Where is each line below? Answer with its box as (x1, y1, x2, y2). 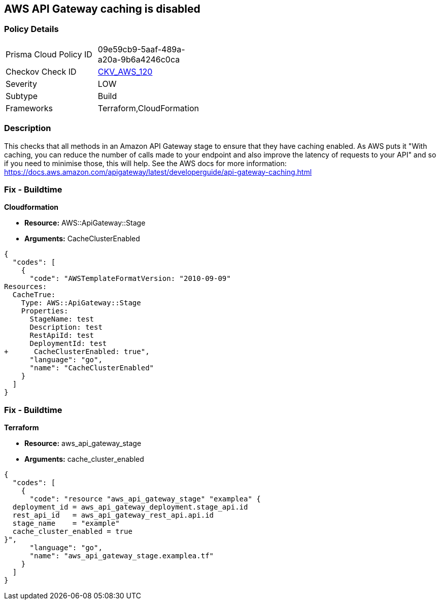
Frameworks (6, 103, 53, 113)
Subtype (6, 90, 38, 101)
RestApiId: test (29, 331, 94, 340)
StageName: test (29, 315, 94, 324)
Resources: (4, 282, 47, 291)
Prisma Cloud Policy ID (6, 49, 92, 59)
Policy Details (4, 24, 59, 35)
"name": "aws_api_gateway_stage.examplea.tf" (29, 552, 214, 560)
